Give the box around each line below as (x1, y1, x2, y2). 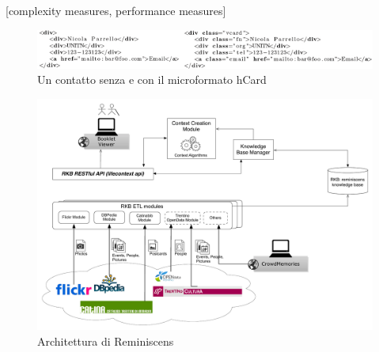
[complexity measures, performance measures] (6, 2, 226, 18)
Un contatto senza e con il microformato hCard (37, 71, 267, 88)
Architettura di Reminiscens (37, 332, 174, 349)
